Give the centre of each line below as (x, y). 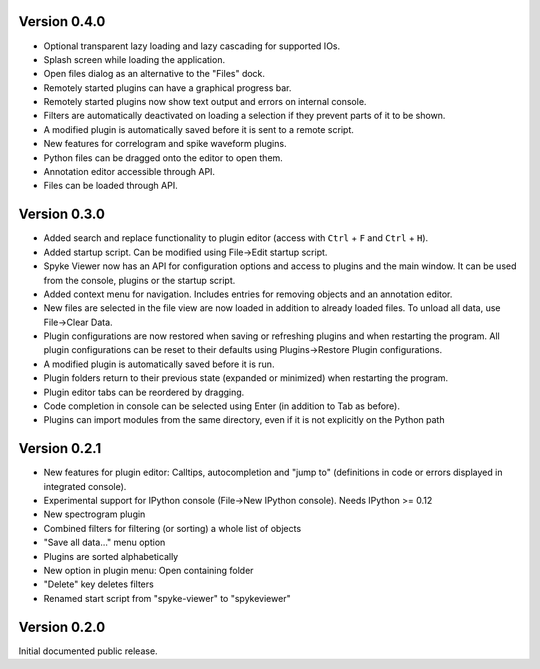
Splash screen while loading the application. (134, 59)
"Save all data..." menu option (104, 542)
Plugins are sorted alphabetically (111, 556)
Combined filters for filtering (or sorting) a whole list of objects (172, 528)
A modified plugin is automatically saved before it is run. (159, 364)
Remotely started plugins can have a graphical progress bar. (167, 87)
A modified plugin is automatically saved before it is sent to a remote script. (198, 129)
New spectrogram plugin (94, 514)
